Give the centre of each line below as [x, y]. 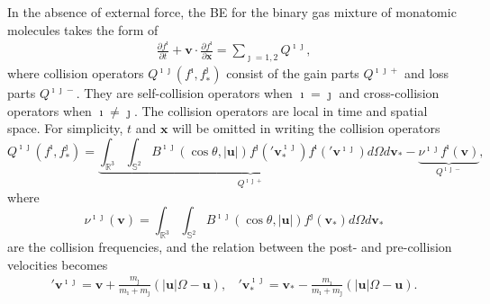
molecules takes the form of [83, 29]
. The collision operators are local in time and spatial [281, 110]
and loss [426, 73]
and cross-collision [389, 93]
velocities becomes [58, 264]
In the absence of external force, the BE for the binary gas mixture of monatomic [232, 12]
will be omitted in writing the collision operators [306, 128]
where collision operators [76, 73]
